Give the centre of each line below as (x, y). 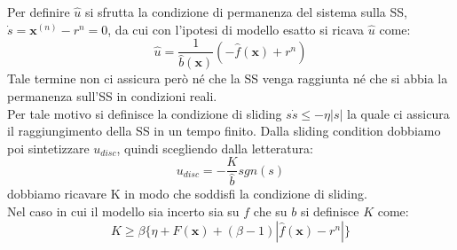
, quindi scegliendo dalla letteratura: (215, 148)
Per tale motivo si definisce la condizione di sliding (145, 113)
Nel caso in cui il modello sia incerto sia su (123, 211)
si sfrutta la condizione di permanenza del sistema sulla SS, (246, 12)
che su (270, 211)
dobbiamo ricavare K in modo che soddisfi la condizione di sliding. (187, 194)
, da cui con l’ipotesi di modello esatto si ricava (236, 29)
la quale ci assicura (398, 113)
